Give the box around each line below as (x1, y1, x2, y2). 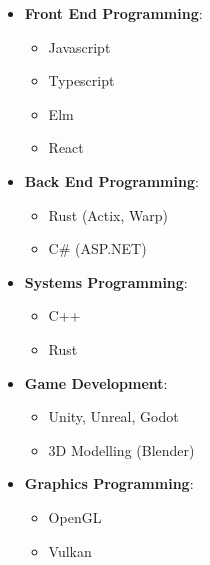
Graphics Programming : (24, 473, 194, 494)
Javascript (48, 36, 111, 57)
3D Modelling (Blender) (48, 439, 195, 460)
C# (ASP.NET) (48, 238, 147, 259)
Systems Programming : (24, 271, 188, 292)
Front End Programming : (24, 3, 203, 23)
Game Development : (24, 372, 168, 393)
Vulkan (48, 540, 92, 561)
